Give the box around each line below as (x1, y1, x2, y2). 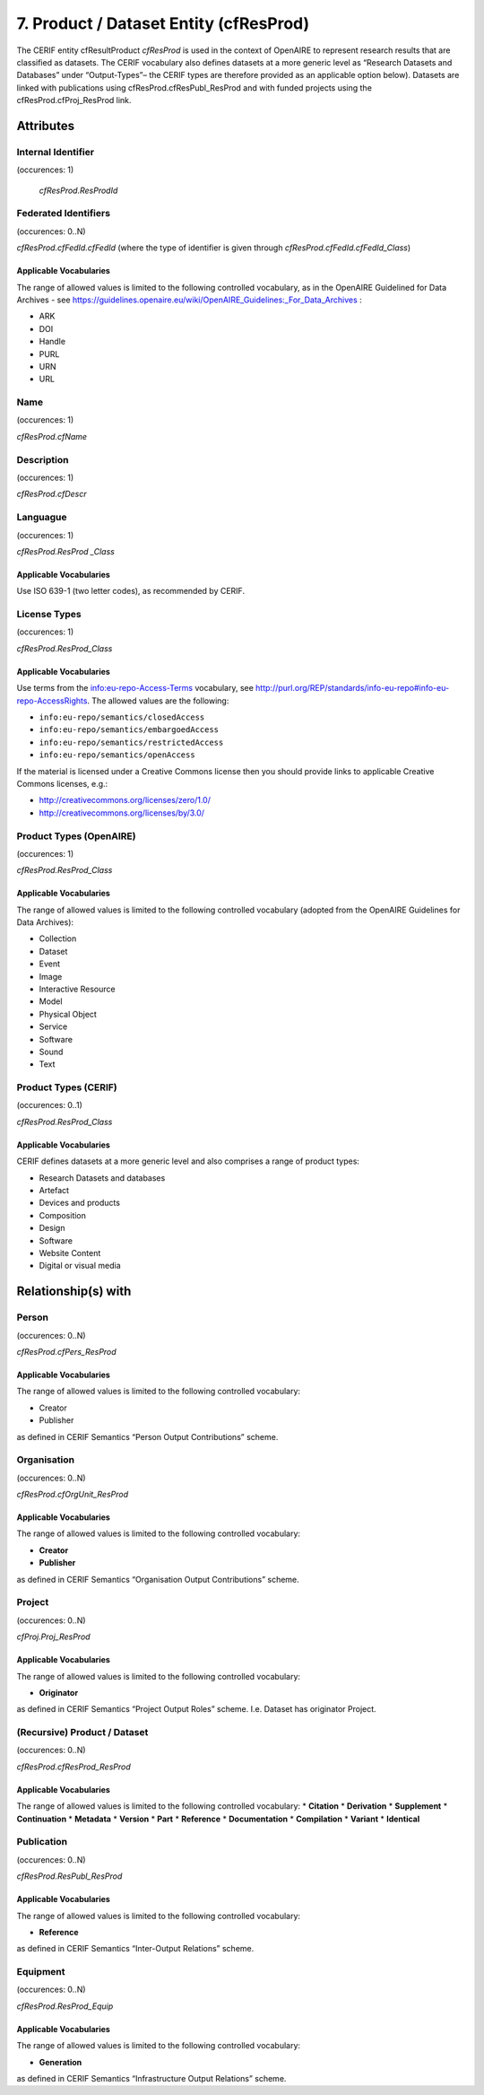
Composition (39, 1209, 87, 1220)
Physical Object (39, 1008, 98, 1019)
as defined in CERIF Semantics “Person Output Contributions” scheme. (16, 1431, 279, 1442)
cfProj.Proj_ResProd (16, 1631, 91, 1642)
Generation (39, 2056, 82, 2067)
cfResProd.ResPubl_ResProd (16, 1871, 123, 1881)
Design (39, 1223, 65, 1234)
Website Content (39, 1248, 101, 1258)
